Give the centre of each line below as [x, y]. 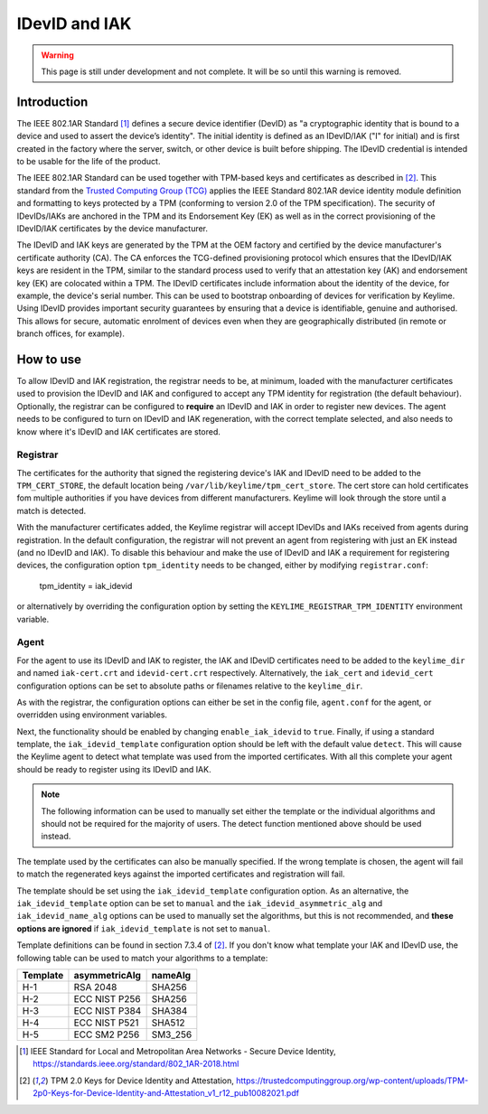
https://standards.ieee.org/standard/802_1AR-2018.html [136, 1064]
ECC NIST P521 [106, 1023]
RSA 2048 [95, 987]
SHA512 [168, 1023]
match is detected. [52, 510]
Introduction [52, 102]
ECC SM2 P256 [107, 1034]
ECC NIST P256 [107, 998]
